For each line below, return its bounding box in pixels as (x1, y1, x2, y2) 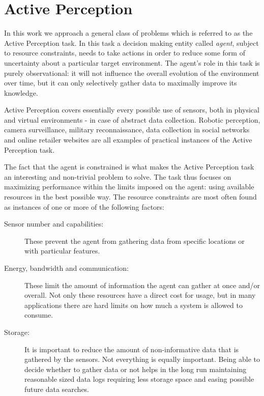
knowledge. (4, 87, 38, 98)
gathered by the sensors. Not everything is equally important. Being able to (24, 354, 260, 364)
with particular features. (24, 245, 100, 256)
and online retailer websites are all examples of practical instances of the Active (4, 134, 252, 145)
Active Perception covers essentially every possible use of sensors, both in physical (4, 104, 259, 115)
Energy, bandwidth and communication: (4, 263, 129, 273)
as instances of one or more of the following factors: (4, 201, 165, 212)
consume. (24, 309, 53, 320)
